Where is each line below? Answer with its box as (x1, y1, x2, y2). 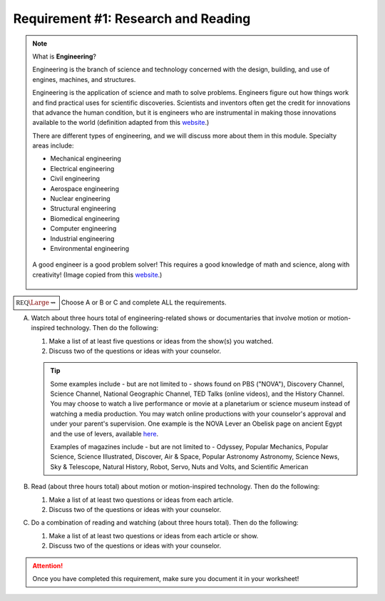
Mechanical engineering (50, 154, 121, 163)
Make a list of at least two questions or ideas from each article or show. (48, 531, 259, 540)
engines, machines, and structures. (32, 75, 136, 83)
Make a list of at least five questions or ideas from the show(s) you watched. (48, 337, 274, 345)
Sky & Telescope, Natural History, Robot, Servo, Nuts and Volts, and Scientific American (50, 462, 309, 471)
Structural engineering (50, 204, 117, 213)
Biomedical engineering (50, 214, 120, 222)
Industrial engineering (50, 234, 115, 242)
